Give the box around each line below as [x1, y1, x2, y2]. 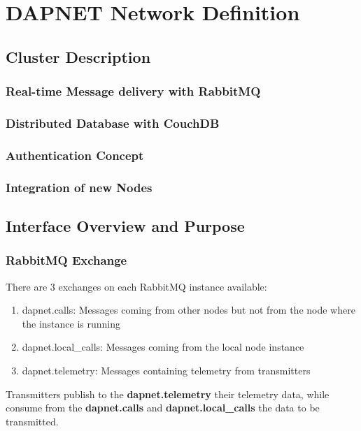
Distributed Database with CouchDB [6, 114, 220, 131]
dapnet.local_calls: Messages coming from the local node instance [22, 339, 304, 354]
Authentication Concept [6, 146, 144, 163]
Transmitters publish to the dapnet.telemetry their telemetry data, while [6, 386, 330, 401]
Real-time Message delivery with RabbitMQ [6, 82, 261, 100]
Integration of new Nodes [6, 178, 153, 196]
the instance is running [22, 316, 121, 330]
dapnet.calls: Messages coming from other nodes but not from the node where [22, 302, 355, 317]
